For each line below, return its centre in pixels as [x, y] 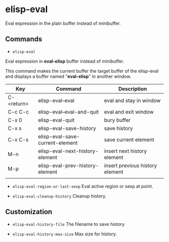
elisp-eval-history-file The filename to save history [68, 224]
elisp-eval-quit [56, 120]
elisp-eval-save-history [67, 128]
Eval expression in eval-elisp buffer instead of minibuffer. [65, 61]
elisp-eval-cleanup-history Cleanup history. [59, 196]
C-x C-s [18, 139]
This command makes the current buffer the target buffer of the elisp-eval [82, 71]
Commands [24, 39]
